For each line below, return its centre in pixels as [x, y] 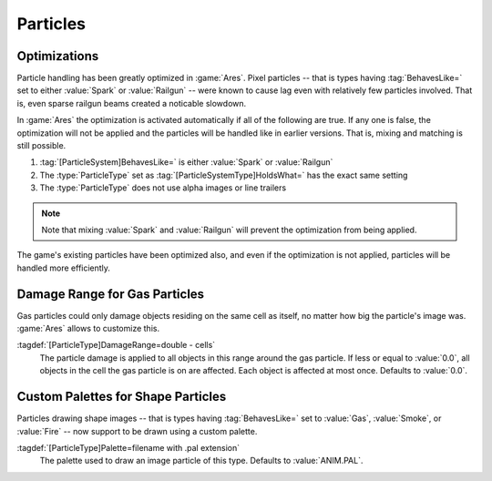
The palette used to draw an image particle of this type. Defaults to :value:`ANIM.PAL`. [201, 461]
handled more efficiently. [64, 268]
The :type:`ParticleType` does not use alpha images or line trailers [163, 188]
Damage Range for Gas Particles [111, 294]
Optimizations [58, 56]
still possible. [41, 146]
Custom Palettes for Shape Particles [122, 397]
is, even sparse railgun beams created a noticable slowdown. [132, 103]
